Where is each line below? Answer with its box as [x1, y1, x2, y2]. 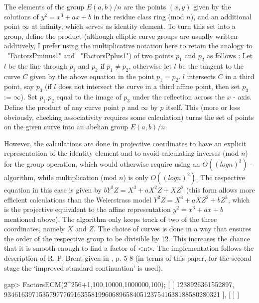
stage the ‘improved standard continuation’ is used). [4, 262, 163, 273]
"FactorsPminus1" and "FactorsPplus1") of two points [7, 50, 174, 60]
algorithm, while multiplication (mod [4, 172, 117, 182]
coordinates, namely [4, 223, 65, 234]
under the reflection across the [132, 92, 225, 102]
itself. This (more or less [166, 101, 240, 112]
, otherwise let [129, 60, 172, 71]
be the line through [8, 60, 67, 71]
